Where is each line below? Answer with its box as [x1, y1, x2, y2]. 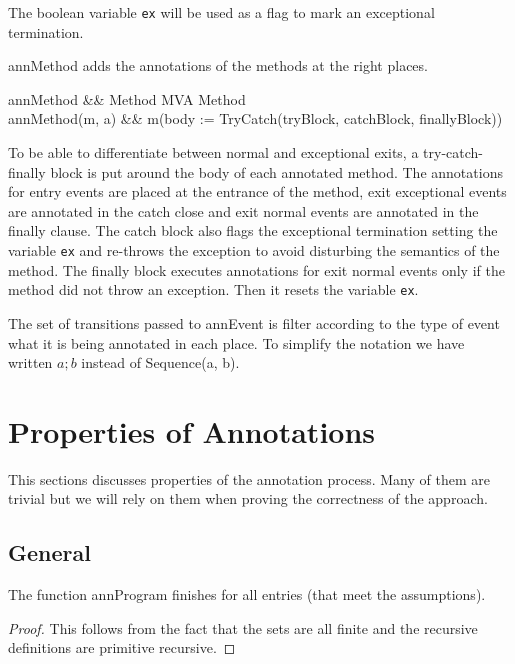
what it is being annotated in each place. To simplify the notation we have [8, 332, 465, 353]
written [8, 352, 53, 373]
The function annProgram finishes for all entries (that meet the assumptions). [8, 584, 486, 605]
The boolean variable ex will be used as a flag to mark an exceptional [8, 2, 435, 22]
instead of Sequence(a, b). [81, 352, 240, 373]
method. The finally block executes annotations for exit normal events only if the [8, 259, 505, 280]
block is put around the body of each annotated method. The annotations [50, 161, 503, 182]
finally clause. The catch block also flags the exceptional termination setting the [8, 220, 498, 241]
